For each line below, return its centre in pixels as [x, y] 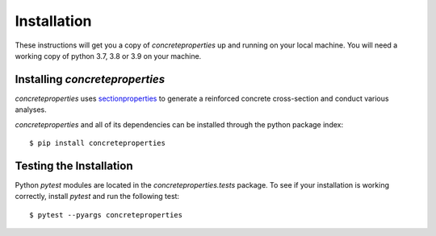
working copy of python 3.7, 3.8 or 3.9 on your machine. [108, 56]
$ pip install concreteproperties [97, 143]
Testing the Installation [74, 166]
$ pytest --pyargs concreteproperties [106, 215]
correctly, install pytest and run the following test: [97, 197]
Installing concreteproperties [90, 79]
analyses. [31, 110]
